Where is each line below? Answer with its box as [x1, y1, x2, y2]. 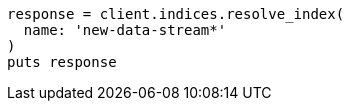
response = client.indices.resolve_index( [7, 6, 345, 22]
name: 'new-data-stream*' [23, 22, 227, 38]
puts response [7, 54, 117, 70]
